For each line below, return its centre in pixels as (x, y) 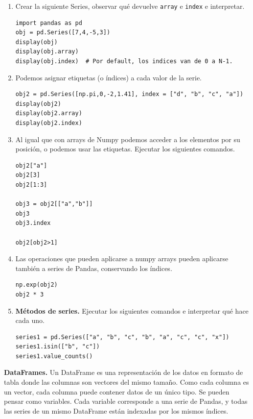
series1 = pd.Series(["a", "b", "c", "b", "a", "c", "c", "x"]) (122, 337)
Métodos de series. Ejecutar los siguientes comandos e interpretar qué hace (132, 310)
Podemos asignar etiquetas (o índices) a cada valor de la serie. (109, 77)
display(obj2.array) (49, 113)
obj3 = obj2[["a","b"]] (54, 204)
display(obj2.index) (49, 123)
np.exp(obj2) (36, 285)
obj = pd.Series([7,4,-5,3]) (63, 33)
